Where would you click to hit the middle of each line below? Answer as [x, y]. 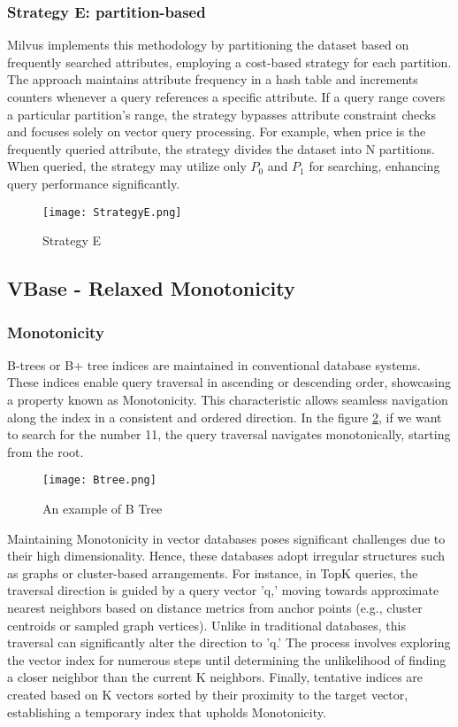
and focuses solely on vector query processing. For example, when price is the [217, 131]
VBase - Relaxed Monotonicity [151, 288]
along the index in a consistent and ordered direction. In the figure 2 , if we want [225, 417]
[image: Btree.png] [99, 480]
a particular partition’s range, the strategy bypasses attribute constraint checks [221, 114]
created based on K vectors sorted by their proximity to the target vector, [208, 694]
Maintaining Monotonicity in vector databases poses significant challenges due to [226, 538]
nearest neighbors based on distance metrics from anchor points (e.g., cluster [215, 607]
